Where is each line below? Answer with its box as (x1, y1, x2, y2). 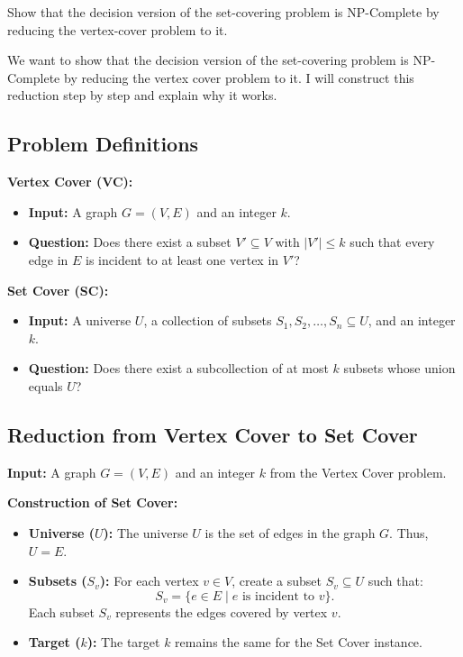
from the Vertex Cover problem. (269, 462, 447, 481)
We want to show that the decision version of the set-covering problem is (7, 50, 409, 69)
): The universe (103, 523, 188, 542)
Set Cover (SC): (7, 280, 109, 299)
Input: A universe (28, 311, 132, 330)
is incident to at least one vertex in (86, 250, 279, 269)
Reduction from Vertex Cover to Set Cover (7, 420, 418, 448)
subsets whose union (343, 359, 456, 378)
